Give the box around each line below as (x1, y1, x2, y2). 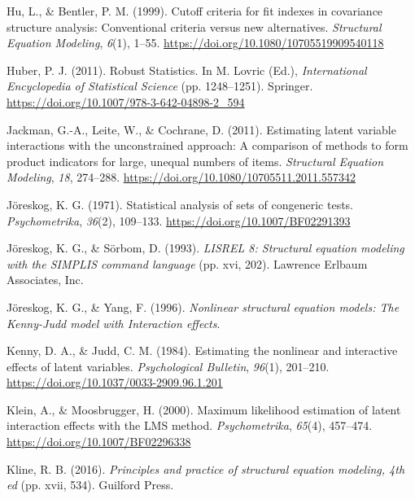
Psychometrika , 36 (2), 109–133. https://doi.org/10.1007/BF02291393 (7, 212, 351, 229)
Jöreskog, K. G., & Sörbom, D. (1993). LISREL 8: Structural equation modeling (7, 239, 404, 256)
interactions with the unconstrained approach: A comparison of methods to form (7, 137, 408, 154)
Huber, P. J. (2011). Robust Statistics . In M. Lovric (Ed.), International (7, 61, 367, 78)
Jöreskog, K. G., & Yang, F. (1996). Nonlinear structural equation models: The (7, 298, 400, 315)
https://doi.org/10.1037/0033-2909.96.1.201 (7, 374, 223, 391)
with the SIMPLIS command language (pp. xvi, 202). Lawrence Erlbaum (7, 255, 368, 272)
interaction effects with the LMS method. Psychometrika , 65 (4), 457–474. (7, 417, 373, 434)
